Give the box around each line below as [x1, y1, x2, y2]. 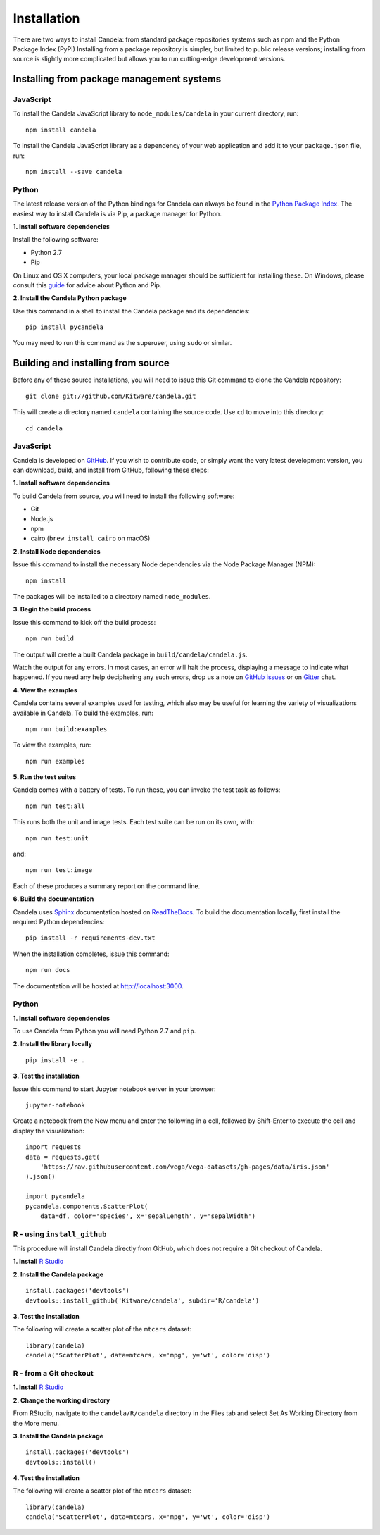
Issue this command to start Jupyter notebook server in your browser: [13, 1085, 216, 1093]
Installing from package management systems [13, 73, 222, 85]
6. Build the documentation [13, 895, 94, 903]
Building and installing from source [13, 357, 170, 369]
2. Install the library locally [13, 1040, 93, 1048]
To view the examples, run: [13, 740, 91, 750]
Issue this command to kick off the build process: [13, 618, 156, 626]
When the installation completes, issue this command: [13, 950, 170, 958]
